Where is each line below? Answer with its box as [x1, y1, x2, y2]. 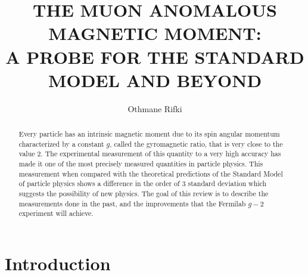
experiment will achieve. [18, 208, 94, 218]
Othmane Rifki [127, 102, 182, 115]
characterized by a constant [18, 138, 104, 149]
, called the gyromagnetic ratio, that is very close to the [110, 138, 283, 149]
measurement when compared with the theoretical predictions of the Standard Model [18, 168, 283, 178]
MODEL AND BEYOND [48, 67, 262, 92]
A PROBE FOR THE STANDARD [5, 44, 304, 69]
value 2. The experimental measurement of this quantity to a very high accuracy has [18, 149, 281, 159]
